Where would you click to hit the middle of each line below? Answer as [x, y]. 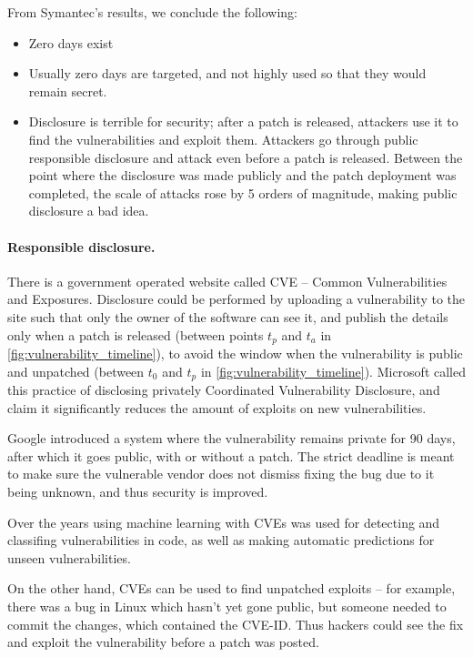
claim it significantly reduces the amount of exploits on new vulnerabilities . [217, 407]
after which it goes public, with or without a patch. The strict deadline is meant [231, 455]
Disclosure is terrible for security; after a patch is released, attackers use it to [243, 121]
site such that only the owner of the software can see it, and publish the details [228, 316]
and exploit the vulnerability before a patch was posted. [163, 642]
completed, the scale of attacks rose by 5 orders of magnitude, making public [243, 192]
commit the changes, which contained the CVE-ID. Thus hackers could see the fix [236, 624]
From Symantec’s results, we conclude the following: [152, 12]
